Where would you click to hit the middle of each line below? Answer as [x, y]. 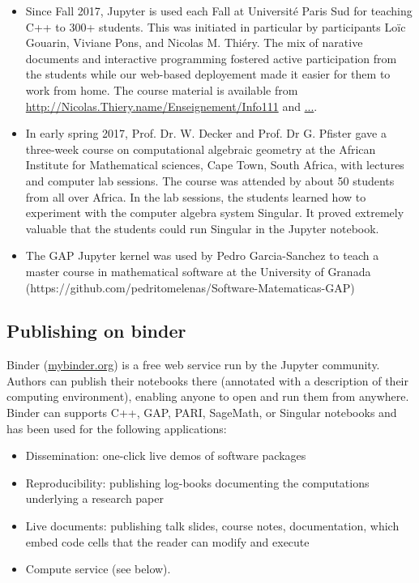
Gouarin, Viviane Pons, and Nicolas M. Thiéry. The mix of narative [194, 43]
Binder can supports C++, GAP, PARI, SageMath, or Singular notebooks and [202, 413]
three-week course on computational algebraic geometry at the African [201, 149]
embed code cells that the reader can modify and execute [167, 541]
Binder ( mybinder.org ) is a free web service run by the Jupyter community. [193, 365]
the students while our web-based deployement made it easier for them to [208, 74]
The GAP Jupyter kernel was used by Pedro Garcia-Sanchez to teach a [202, 255]
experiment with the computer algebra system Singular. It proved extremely [215, 213]
